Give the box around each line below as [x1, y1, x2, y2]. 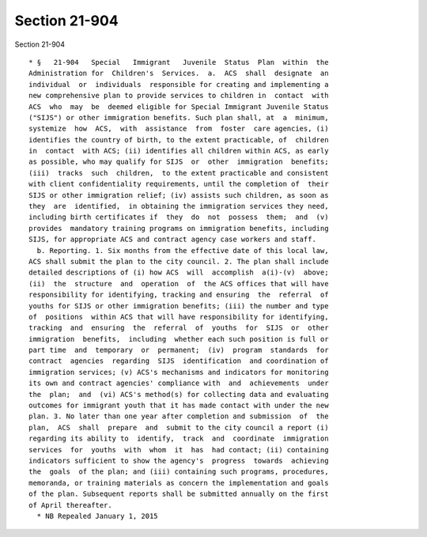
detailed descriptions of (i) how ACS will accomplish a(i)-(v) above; [28, 268, 329, 277]
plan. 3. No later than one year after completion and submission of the [28, 412, 329, 421]
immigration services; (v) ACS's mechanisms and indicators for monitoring [28, 368, 329, 376]
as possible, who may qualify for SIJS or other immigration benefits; [28, 157, 329, 166]
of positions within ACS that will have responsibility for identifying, [28, 312, 329, 321]
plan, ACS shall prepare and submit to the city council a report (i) [28, 423, 329, 432]
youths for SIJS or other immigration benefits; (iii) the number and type [28, 301, 329, 310]
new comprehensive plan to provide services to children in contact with [28, 91, 329, 100]
